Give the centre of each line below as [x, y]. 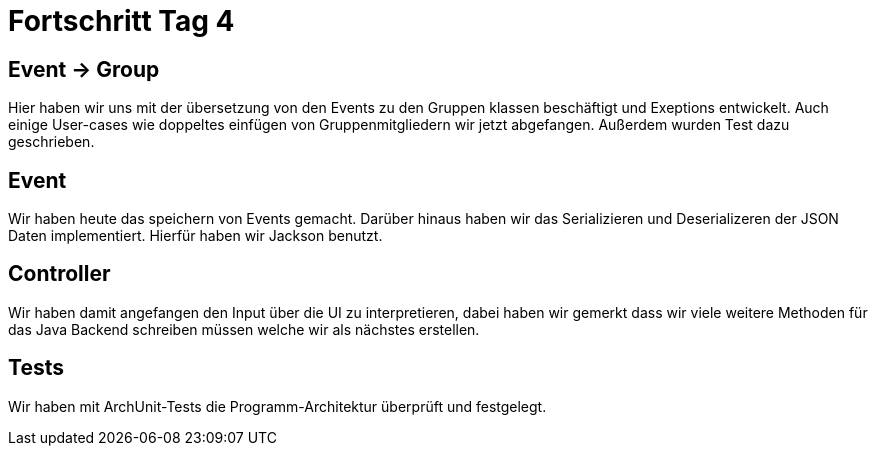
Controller [59, 274]
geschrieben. [51, 142]
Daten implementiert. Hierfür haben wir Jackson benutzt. [195, 236]
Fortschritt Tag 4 [121, 21]
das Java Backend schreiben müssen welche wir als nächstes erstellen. [244, 329]
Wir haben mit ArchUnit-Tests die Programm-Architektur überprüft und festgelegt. [277, 406]
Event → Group [84, 69]
